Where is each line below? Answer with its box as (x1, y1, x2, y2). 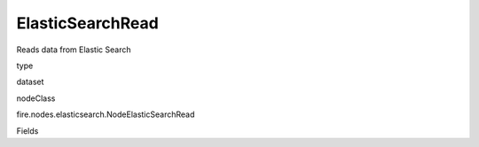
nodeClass (16, 93, 56, 104)
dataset (16, 76, 44, 88)
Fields (16, 125, 39, 136)
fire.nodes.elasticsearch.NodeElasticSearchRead (16, 109, 195, 120)
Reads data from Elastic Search (16, 44, 131, 55)
